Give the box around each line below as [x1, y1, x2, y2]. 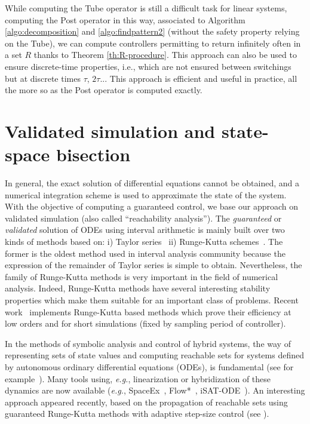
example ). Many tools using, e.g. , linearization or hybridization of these [5, 372, 271, 385]
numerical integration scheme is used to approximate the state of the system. [5, 188, 287, 201]
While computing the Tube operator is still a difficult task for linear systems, [5, 2, 287, 14]
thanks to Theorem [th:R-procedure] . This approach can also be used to [33, 48, 297, 61]
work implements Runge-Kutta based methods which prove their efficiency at [5, 305, 291, 318]
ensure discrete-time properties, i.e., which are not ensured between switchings [5, 60, 291, 72]
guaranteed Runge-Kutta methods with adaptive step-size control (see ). [5, 407, 269, 420]
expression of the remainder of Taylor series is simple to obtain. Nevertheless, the [5, 259, 302, 271]
